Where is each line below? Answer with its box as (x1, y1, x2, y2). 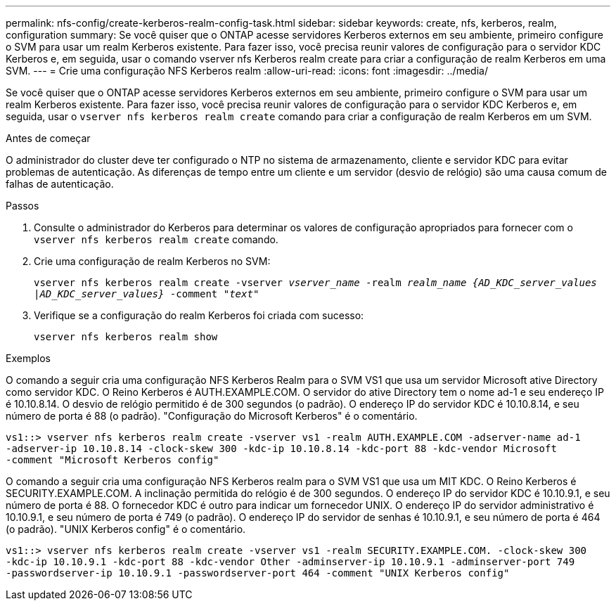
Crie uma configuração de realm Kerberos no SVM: (34, 255, 271, 267)
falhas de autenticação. (6, 178, 114, 190)
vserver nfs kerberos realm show (34, 331, 218, 342)
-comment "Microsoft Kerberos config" (6, 454, 219, 465)
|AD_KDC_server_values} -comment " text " (34, 288, 259, 299)
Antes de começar (6, 132, 91, 144)
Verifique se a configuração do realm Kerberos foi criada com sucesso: (34, 309, 364, 321)
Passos (6, 200, 39, 212)
